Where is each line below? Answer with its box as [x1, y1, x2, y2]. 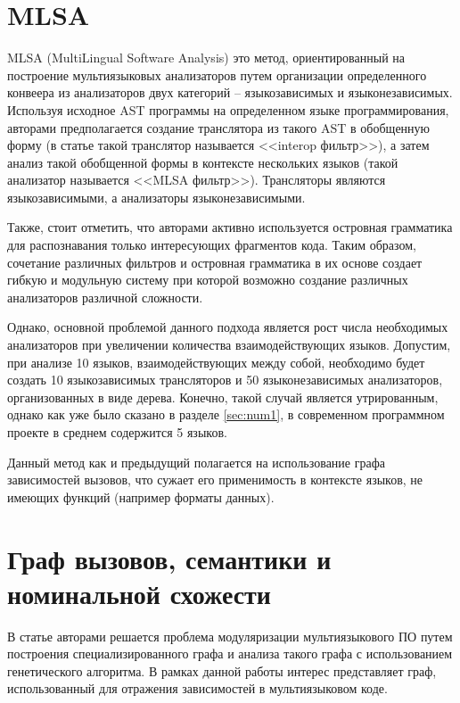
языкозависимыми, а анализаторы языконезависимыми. [7, 187, 306, 206]
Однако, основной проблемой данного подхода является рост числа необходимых [7, 318, 448, 336]
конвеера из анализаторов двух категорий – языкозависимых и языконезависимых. [7, 83, 453, 102]
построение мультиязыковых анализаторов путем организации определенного [7, 65, 427, 84]
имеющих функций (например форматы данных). [7, 487, 275, 506]
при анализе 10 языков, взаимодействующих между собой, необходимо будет [7, 352, 425, 371]
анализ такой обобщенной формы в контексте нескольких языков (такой [7, 153, 398, 171]
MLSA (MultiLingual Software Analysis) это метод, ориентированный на [7, 48, 405, 67]
